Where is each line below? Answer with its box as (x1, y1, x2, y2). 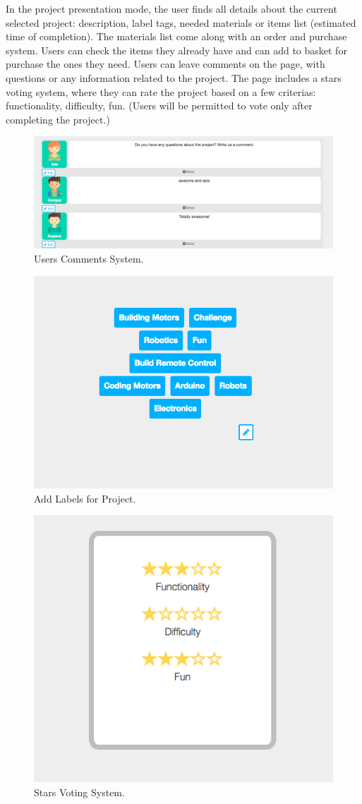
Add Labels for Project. (34, 491, 136, 505)
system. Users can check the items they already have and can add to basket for (6, 42, 347, 57)
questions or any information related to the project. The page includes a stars (6, 70, 342, 85)
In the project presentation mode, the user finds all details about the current (6, 1, 337, 16)
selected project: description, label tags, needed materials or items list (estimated (6, 15, 356, 30)
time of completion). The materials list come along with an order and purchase (6, 29, 347, 44)
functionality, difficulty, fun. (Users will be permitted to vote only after (6, 98, 313, 113)
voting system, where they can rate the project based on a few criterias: (6, 84, 316, 99)
